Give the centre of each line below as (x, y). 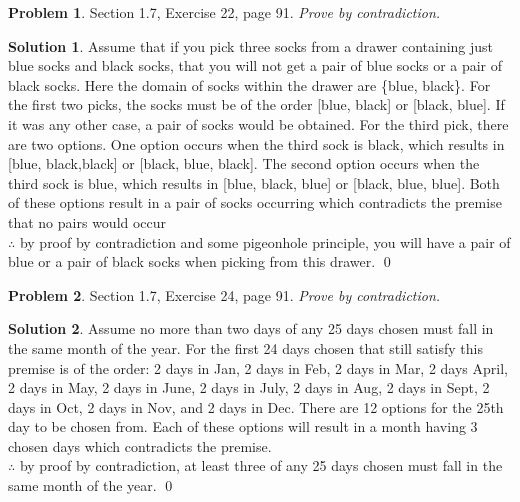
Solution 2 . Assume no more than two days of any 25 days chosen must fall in (251, 328)
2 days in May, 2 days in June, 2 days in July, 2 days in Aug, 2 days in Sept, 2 (249, 387)
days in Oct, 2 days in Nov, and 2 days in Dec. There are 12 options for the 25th (256, 406)
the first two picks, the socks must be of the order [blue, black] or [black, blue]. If (256, 104)
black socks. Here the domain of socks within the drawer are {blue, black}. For (249, 84)
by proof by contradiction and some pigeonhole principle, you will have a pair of (265, 241)
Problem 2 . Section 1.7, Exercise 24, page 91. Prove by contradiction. (224, 294)
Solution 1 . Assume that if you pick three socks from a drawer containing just (251, 45)
